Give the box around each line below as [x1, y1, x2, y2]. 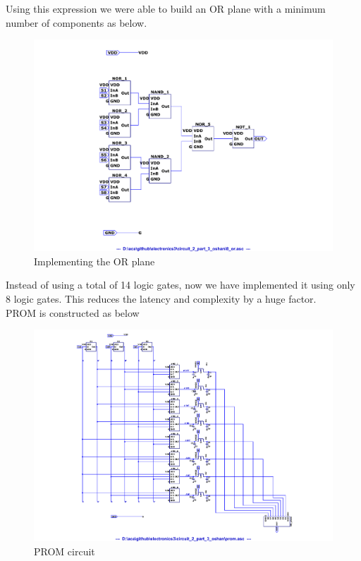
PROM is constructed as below [6, 305, 140, 320]
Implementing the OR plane [34, 253, 155, 268]
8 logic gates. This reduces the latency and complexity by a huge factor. [6, 291, 317, 306]
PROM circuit [34, 543, 95, 558]
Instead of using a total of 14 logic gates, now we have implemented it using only [6, 277, 355, 292]
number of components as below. [6, 15, 147, 30]
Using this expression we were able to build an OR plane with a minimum [6, 1, 326, 16]
